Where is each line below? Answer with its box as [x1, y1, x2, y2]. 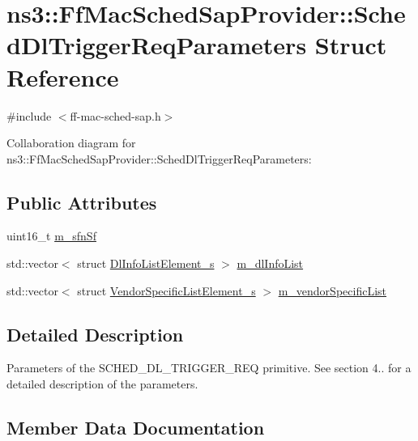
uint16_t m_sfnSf [6, 227, 96, 244]
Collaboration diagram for [6, 134, 136, 151]
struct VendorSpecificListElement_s [77, 282, 256, 299]
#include [6, 107, 52, 124]
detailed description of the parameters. [6, 375, 198, 392]
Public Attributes [6, 189, 157, 214]
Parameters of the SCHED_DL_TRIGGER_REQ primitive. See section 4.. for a [6, 359, 412, 376]
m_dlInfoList [237, 255, 304, 272]
